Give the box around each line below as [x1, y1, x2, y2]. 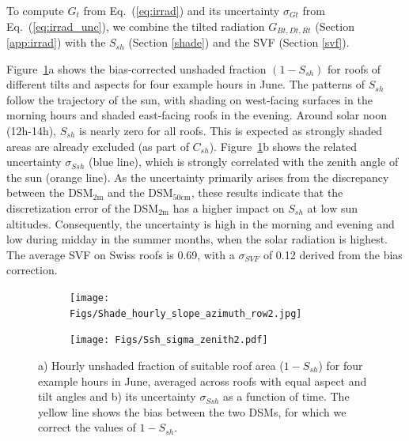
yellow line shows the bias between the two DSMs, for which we [38, 403, 347, 420]
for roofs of [328, 60, 381, 77]
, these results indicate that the [191, 184, 343, 201]
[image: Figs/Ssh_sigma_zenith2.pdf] [70, 334, 268, 346]
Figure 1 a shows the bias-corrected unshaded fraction [6, 60, 267, 77]
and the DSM [107, 184, 173, 201]
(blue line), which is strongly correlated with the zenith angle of [89, 153, 399, 170]
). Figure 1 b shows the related [209, 138, 357, 154]
